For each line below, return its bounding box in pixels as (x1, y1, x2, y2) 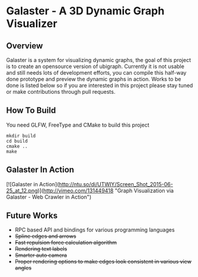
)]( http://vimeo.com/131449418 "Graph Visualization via (38, 187, 174, 194)
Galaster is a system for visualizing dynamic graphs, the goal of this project (6, 57, 191, 63)
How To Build (6, 106, 56, 116)
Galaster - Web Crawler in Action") (6, 193, 91, 201)
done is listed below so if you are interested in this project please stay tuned (6, 82, 193, 89)
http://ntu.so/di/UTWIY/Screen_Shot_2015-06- (58, 180, 174, 187)
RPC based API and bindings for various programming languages (14, 226, 175, 233)
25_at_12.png (6, 187, 38, 194)
